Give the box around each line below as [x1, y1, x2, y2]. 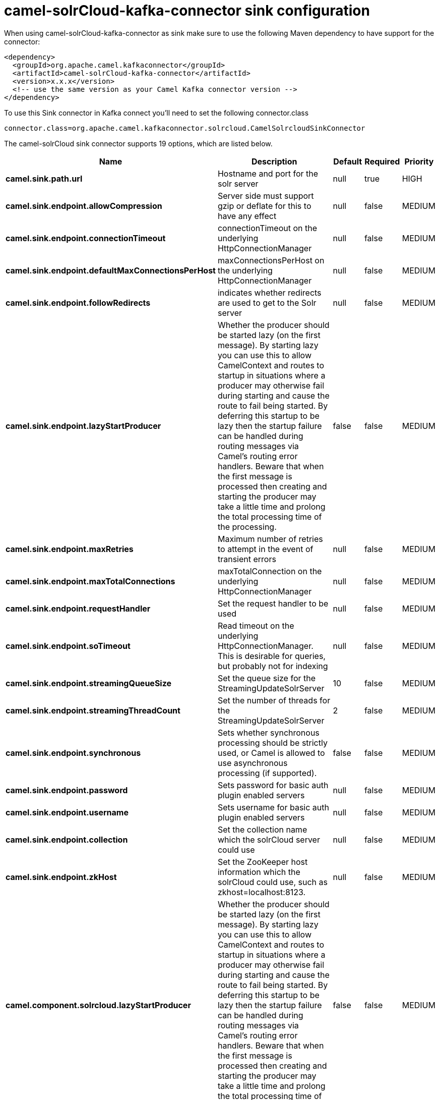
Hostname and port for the [217, 168, 319, 179]
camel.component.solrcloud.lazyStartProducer [6, 1000, 191, 1010]
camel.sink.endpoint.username [6, 807, 129, 817]
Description [252, 156, 297, 167]
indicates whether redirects [217, 287, 322, 298]
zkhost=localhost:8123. [217, 887, 306, 897]
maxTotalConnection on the [217, 566, 322, 576]
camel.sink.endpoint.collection [6, 834, 128, 845]
